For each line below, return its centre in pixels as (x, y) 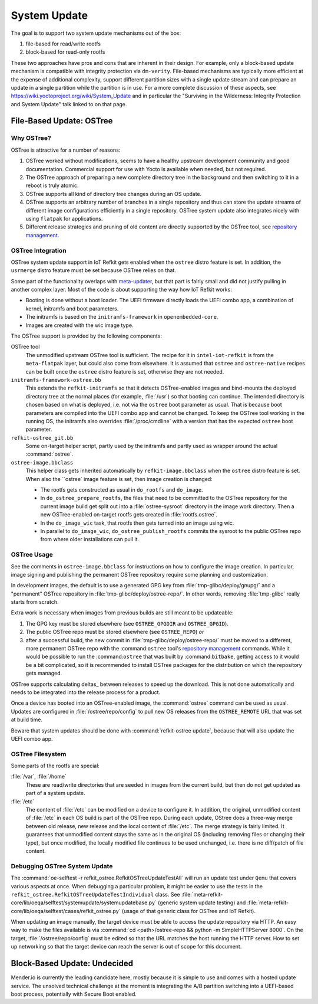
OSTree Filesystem (39, 754)
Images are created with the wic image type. (79, 325)
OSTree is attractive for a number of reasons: (66, 150)
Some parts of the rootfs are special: (55, 766)
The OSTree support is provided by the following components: (86, 336)
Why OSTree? (31, 138)
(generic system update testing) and (202, 902)
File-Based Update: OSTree (62, 121)
